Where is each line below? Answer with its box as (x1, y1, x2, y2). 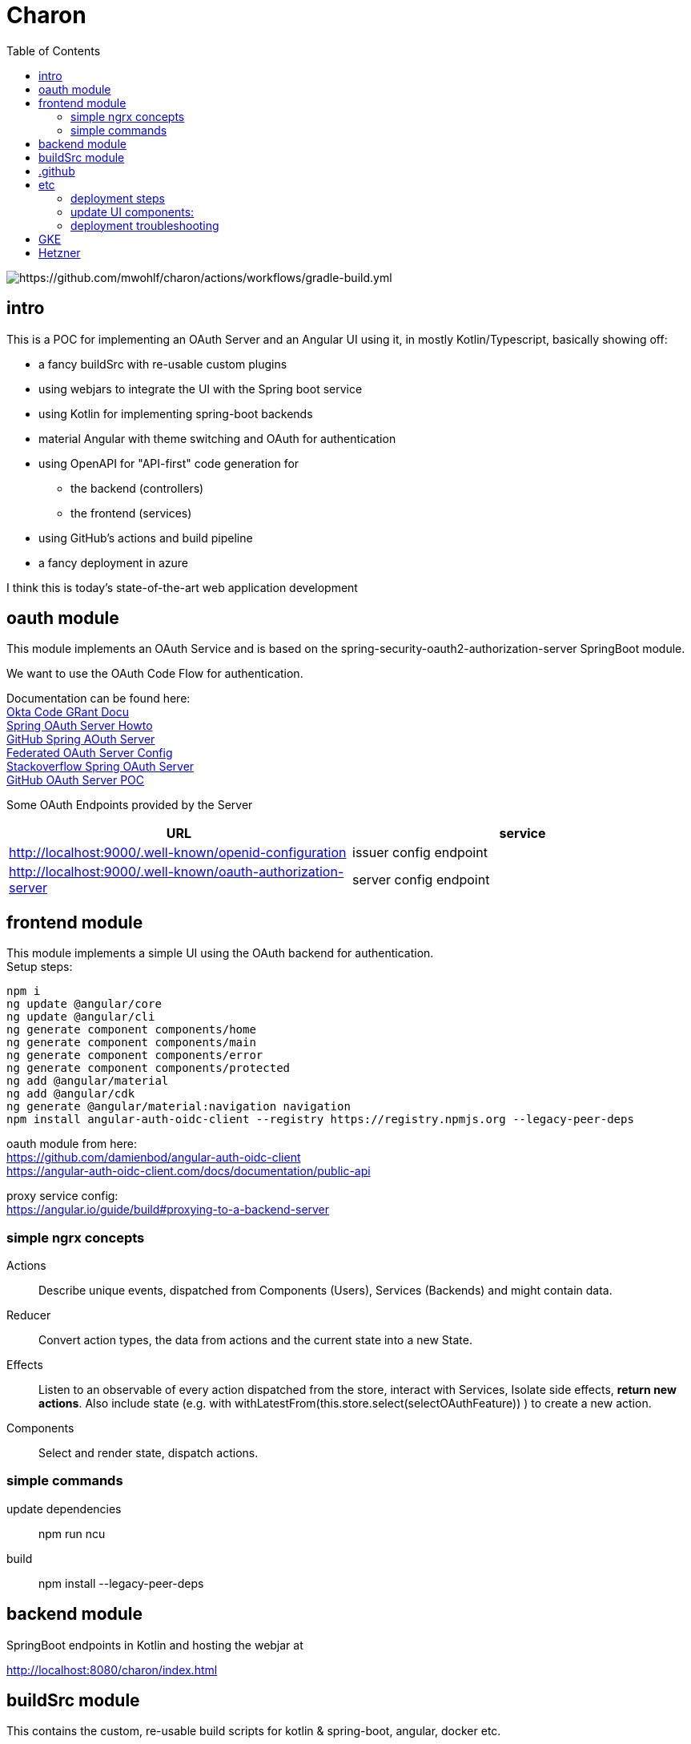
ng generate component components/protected (6, 1061, 291, 1075)
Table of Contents (6, 43, 101, 58)
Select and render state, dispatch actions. (38, 1446, 259, 1460)
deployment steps (70, 191, 165, 205)
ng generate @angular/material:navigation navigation (6, 1100, 351, 1114)
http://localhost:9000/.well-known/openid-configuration (9, 844, 347, 861)
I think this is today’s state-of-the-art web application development (6, 580, 358, 594)
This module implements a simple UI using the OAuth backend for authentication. (6, 946, 434, 961)
